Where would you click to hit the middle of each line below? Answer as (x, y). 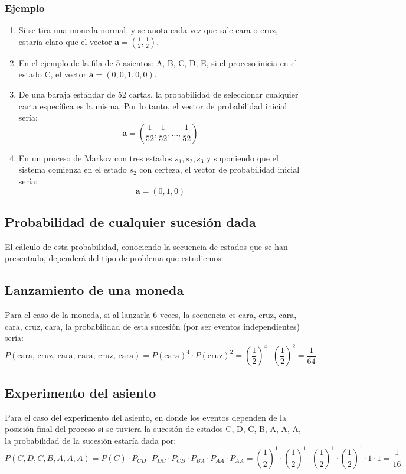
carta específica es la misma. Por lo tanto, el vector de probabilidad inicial (153, 105)
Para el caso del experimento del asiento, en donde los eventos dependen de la (145, 417)
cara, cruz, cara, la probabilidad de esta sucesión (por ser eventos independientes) (153, 326)
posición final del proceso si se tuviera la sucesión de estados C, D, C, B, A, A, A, (153, 429)
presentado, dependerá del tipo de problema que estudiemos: (114, 258)
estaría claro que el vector (65, 41)
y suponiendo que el (242, 158)
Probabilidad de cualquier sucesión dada (130, 221)
